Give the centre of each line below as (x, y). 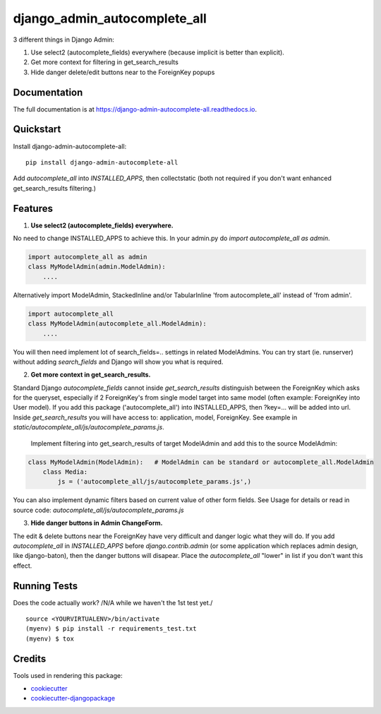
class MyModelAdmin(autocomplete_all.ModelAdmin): (117, 324)
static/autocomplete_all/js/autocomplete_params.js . (89, 427)
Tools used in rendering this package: (68, 675)
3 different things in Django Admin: (64, 40)
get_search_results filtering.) (55, 188)
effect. (23, 566)
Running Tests (45, 586)
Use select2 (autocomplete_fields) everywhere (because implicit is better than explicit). (158, 52)
